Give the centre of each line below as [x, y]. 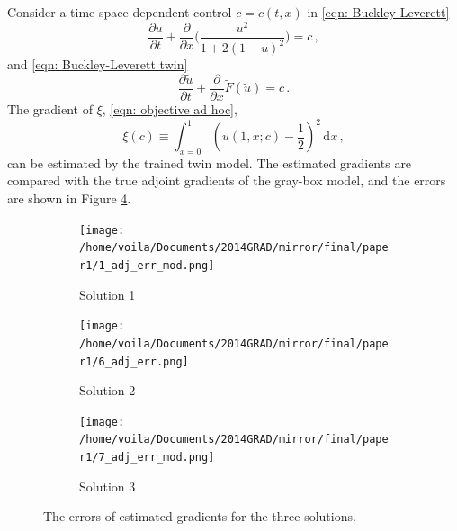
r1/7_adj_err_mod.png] [147, 458]
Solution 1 [108, 294]
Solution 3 [108, 486]
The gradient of [50, 108]
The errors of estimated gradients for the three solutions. [200, 516]
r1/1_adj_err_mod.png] [147, 265]
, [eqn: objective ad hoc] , [170, 108]
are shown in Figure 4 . [69, 198]
